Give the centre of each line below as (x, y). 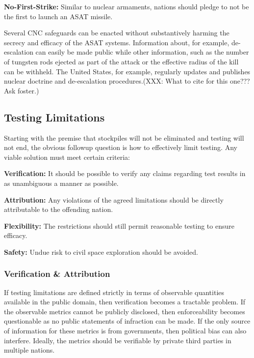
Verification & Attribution (57, 274)
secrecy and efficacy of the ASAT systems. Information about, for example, (117, 42)
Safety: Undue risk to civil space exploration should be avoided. (101, 252)
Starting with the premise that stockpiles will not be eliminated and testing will (124, 137)
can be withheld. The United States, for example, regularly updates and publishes (127, 71)
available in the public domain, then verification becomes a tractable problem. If (125, 302)
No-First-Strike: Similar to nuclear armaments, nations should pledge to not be (127, 6)
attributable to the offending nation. (59, 209)
